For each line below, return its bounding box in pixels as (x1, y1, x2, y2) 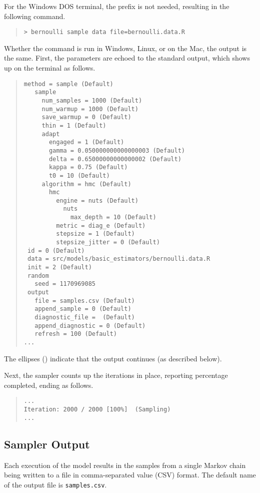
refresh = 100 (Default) (34, 330, 117, 338)
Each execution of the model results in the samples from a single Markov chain (4, 459, 246, 470)
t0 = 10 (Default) (48, 172, 110, 179)
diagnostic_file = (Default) (34, 314, 135, 321)
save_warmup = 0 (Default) (41, 114, 131, 121)
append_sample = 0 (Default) (34, 305, 131, 313)
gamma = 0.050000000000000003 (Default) (48, 147, 185, 154)
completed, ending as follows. (4, 379, 93, 390)
